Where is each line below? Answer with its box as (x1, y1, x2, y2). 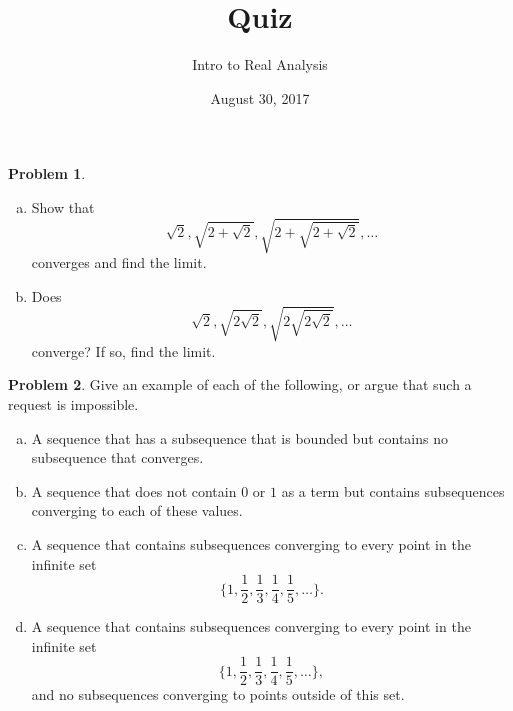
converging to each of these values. (31, 500, 243, 521)
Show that (31, 196, 95, 217)
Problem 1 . (8, 163, 86, 184)
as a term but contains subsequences (281, 480, 505, 501)
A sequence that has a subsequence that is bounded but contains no (31, 427, 448, 448)
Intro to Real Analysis (192, 54, 328, 75)
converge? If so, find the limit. (31, 340, 216, 361)
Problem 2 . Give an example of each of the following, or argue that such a (8, 374, 472, 395)
